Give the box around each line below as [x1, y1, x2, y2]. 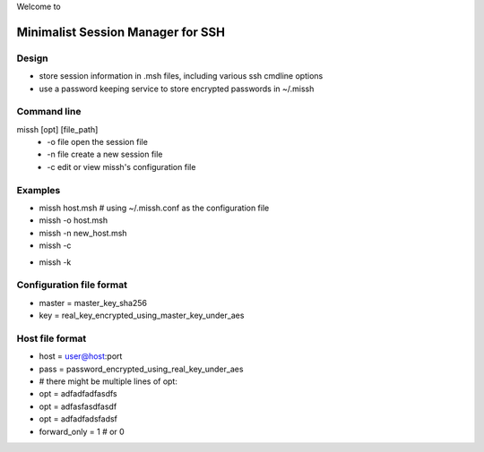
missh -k [39, 256, 72, 268]
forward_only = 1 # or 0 [39, 426, 125, 437]
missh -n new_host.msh [39, 227, 127, 238]
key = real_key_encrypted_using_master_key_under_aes [39, 310, 245, 321]
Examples [16, 183, 61, 196]
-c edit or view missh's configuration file [47, 161, 196, 172]
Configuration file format [16, 278, 127, 291]
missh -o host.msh [39, 215, 108, 226]
